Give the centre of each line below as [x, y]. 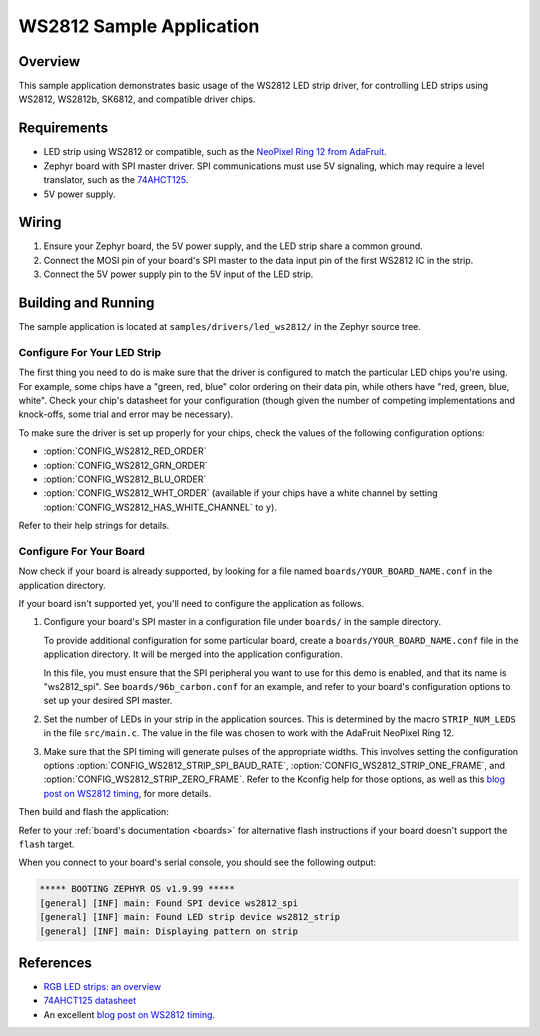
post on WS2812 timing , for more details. [127, 793]
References [55, 962]
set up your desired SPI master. [108, 701]
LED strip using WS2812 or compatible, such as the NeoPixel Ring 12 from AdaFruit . [215, 152]
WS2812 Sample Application [139, 26]
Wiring [40, 222]
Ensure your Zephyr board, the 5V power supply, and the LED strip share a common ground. [233, 246]
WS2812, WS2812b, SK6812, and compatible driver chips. [137, 99]
